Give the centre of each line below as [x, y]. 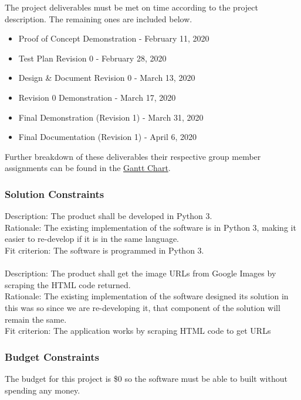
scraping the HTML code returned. [68, 284]
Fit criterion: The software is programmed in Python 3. [104, 250]
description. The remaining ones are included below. [99, 18]
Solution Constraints [55, 194]
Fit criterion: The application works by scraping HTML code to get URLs [138, 331]
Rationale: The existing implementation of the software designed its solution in [147, 296]
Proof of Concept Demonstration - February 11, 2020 [114, 38]
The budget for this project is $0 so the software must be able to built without [146, 378]
